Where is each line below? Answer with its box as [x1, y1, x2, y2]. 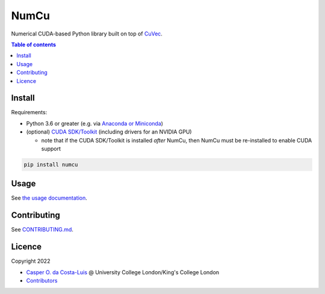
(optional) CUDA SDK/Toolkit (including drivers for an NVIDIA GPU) [26, 128, 192, 135]
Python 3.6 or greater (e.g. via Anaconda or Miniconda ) [26, 120, 164, 127]
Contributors [26, 277, 58, 284]
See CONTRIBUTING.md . [11, 226, 73, 233]
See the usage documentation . [11, 194, 87, 201]
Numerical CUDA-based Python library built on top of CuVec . [11, 30, 162, 37]
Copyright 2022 [11, 257, 51, 265]
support [41, 145, 61, 152]
